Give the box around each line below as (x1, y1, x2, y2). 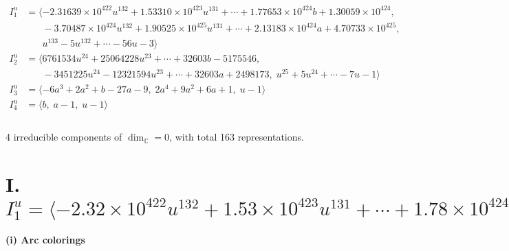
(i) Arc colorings (6, 232, 85, 246)
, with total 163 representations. (169, 130, 304, 144)
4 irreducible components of (6, 130, 122, 144)
